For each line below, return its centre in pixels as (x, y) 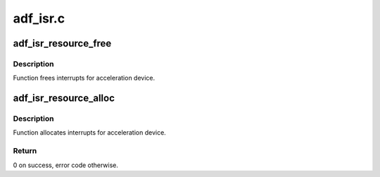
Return (25, 151)
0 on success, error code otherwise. (66, 165)
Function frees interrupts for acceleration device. (84, 78)
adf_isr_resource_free (62, 43)
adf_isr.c (39, 18)
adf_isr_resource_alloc (64, 98)
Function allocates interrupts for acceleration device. (90, 133)
